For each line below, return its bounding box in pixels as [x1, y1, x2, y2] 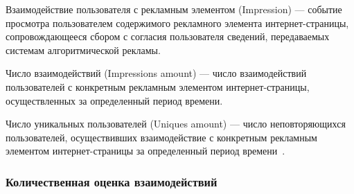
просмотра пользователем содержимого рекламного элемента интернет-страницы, [6, 15, 349, 30]
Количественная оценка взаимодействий [6, 173, 218, 190]
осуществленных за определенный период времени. [6, 93, 223, 107]
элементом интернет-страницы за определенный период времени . [6, 143, 285, 158]
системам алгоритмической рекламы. [6, 42, 161, 57]
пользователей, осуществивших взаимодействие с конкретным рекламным [6, 130, 317, 144]
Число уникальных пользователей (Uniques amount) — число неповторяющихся [6, 116, 346, 131]
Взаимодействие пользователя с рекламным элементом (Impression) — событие [6, 2, 342, 16]
